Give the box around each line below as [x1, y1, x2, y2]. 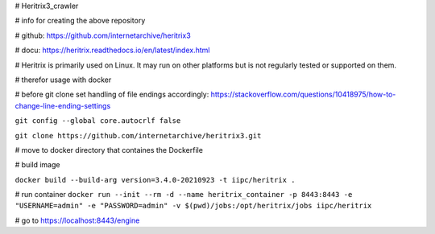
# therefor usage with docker [14, 75, 112, 84]
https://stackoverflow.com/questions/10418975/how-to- [210, 89, 396, 100]
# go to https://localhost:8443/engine [14, 216, 140, 225]
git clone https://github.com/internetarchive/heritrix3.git [14, 131, 262, 140]
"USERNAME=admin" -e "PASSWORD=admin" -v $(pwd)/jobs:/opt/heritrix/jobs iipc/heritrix [14, 201, 372, 211]
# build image [14, 160, 60, 170]
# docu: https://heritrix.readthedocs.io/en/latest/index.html [14, 45, 210, 55]
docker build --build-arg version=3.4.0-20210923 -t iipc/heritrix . [14, 175, 296, 184]
